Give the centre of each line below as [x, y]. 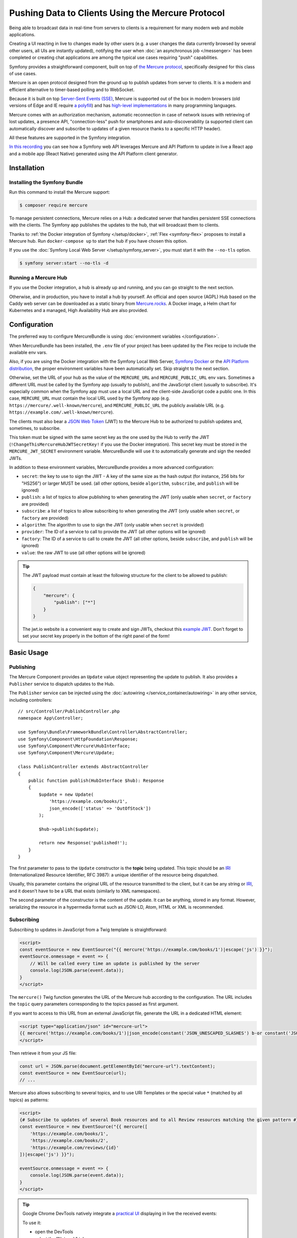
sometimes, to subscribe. [35, 428]
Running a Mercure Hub [38, 277]
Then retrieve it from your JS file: [43, 1053]
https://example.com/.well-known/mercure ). [61, 412]
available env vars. [28, 353]
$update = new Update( [66, 794]
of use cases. [23, 73]
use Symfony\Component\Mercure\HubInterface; [74, 746]
